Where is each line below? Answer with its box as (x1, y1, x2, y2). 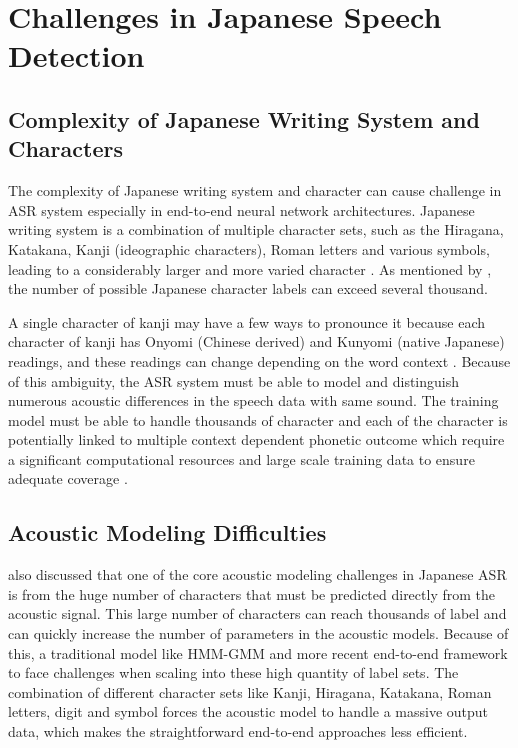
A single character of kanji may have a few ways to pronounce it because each (8, 311, 486, 332)
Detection (8, 35, 145, 76)
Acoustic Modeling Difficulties (8, 517, 327, 548)
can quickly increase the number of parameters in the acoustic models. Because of (8, 623, 509, 644)
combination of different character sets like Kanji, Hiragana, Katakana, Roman (8, 681, 492, 702)
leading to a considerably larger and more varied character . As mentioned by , (8, 258, 492, 279)
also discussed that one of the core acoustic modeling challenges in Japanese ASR (8, 564, 507, 585)
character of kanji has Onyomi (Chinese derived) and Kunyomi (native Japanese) (8, 331, 505, 352)
